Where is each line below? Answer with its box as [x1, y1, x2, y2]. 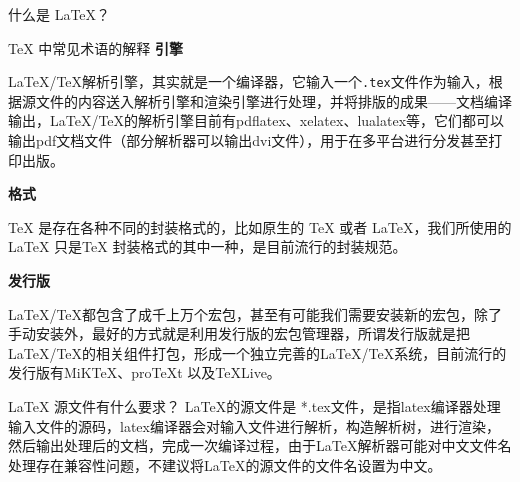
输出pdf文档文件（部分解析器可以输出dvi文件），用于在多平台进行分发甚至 [8, 130, 489, 151]
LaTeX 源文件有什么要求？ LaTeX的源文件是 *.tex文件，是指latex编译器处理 [8, 395, 501, 416]
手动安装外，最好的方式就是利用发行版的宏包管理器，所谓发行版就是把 [8, 323, 470, 344]
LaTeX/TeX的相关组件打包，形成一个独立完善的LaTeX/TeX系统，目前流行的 [8, 342, 507, 363]
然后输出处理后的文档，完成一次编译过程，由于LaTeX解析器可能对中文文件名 [8, 435, 512, 456]
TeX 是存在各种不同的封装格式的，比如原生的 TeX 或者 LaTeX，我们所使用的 [8, 216, 512, 237]
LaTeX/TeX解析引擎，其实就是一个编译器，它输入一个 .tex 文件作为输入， [8, 71, 489, 92]
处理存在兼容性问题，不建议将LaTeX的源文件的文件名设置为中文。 [8, 454, 442, 475]
